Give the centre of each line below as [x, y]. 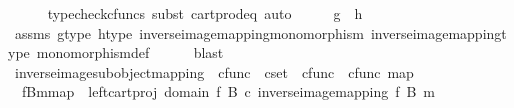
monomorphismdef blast [130, 52]
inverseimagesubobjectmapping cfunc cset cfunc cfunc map [214, 71]
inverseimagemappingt [438, 32]
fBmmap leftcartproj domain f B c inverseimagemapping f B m [228, 91]
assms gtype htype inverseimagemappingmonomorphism [189, 32]
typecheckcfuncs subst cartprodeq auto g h [205, 13]
